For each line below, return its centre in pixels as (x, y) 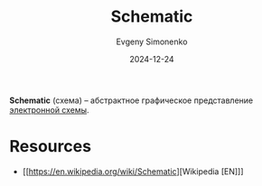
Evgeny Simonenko (152, 42)
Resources (51, 147)
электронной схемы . (49, 109)
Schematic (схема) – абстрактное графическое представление (131, 100)
